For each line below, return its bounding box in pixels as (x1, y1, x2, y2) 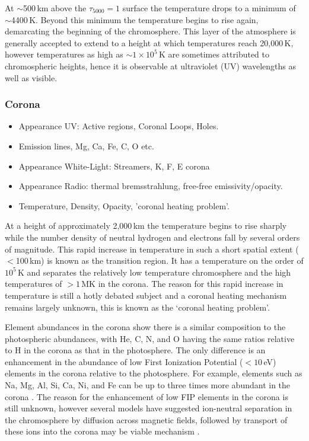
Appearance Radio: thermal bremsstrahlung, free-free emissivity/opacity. (18, 180, 283, 192)
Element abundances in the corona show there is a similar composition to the (5, 321, 286, 333)
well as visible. (5, 71, 58, 84)
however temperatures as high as (5, 48, 123, 60)
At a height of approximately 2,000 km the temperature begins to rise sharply (5, 219, 287, 232)
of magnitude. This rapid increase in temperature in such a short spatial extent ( (5, 242, 299, 255)
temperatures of (5, 277, 62, 290)
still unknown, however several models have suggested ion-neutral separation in (5, 402, 292, 414)
